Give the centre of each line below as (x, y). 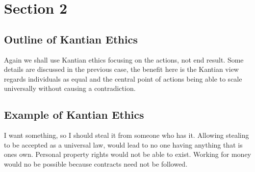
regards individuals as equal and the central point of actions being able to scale (123, 78)
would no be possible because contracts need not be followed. (96, 163)
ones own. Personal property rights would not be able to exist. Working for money (127, 154)
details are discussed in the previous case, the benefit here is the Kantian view (121, 69)
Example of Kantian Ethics (74, 115)
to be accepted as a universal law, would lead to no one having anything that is (123, 144)
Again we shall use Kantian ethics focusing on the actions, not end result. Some (124, 59)
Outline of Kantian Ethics (71, 39)
